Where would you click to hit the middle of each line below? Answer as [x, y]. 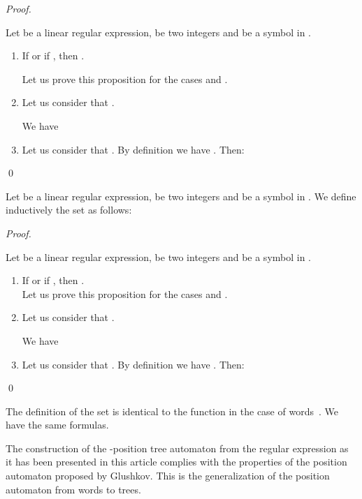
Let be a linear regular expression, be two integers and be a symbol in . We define [181, 196]
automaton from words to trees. [73, 489]
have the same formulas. [57, 425]
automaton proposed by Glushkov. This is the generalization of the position [168, 476]
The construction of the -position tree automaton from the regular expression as [177, 448]
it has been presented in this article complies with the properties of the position [176, 462]
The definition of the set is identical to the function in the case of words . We [172, 411]
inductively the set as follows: [69, 210]
